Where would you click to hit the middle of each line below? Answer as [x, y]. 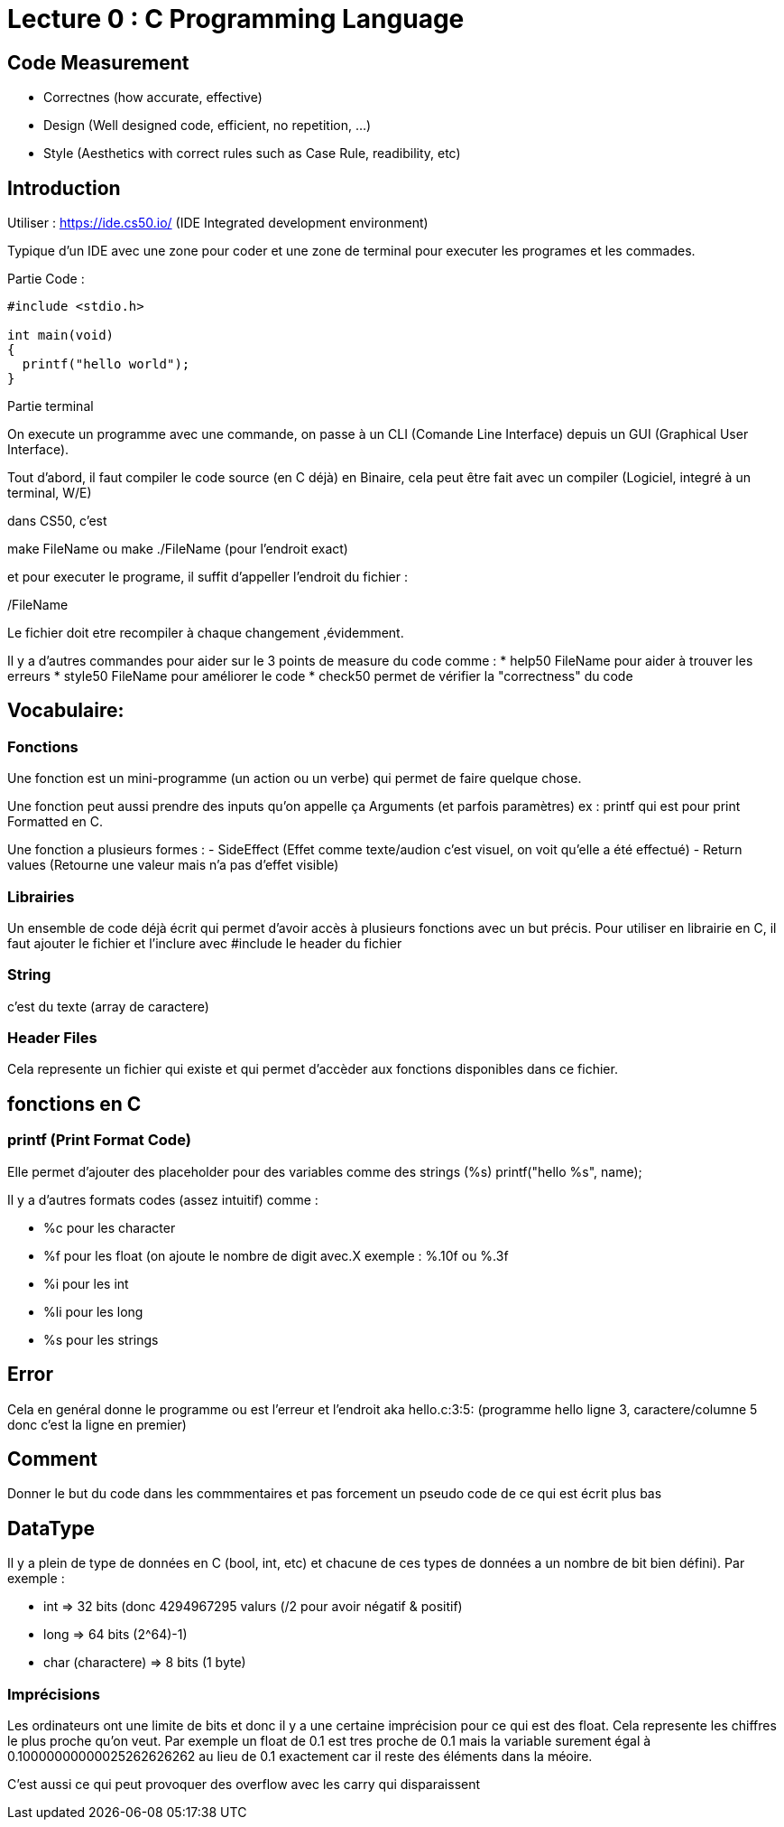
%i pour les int [86, 1283]
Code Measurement [98, 62]
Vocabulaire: [66, 711]
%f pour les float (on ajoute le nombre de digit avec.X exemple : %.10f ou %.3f [276, 1255]
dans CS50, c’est [57, 521]
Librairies [41, 896]
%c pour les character [110, 1227]
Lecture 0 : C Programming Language [236, 19]
